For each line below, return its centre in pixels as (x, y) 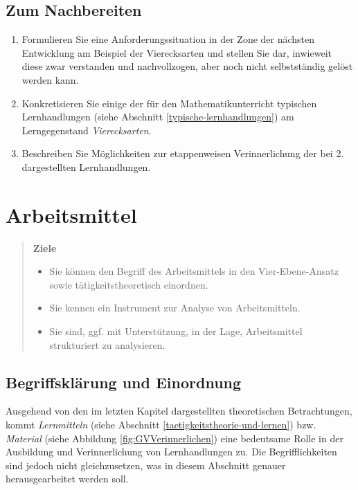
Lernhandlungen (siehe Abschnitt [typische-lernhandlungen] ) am (158, 117)
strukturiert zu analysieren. (107, 344)
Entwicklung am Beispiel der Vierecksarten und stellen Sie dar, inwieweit (177, 52)
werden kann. (50, 79)
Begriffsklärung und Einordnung (124, 382)
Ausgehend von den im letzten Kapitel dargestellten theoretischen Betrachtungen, (179, 411)
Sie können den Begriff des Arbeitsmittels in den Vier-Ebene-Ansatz (194, 271)
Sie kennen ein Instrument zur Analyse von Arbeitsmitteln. (175, 308)
